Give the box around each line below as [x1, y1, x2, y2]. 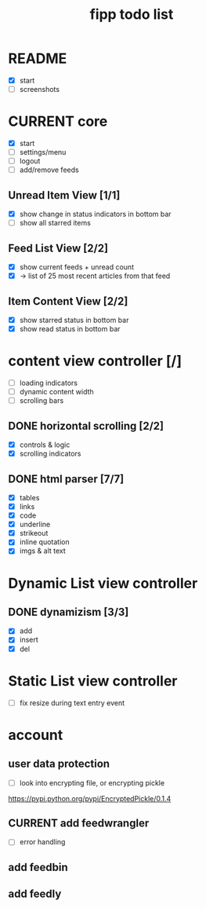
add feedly [8, 888, 62, 901]
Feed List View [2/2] [8, 241, 108, 254]
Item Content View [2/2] [8, 295, 128, 308]
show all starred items [19, 218, 92, 228]
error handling [19, 837, 66, 847]
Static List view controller [8, 672, 178, 690]
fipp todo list [89, 5, 174, 24]
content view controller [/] [8, 352, 183, 370]
